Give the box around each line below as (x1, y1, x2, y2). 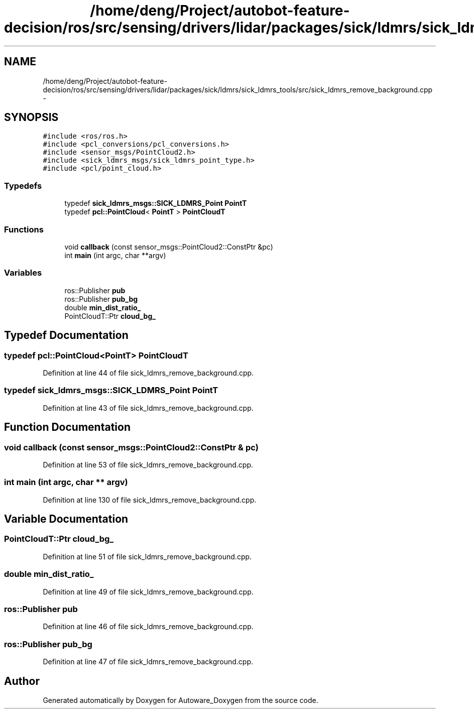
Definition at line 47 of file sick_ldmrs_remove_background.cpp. (43, 657, 254, 666)
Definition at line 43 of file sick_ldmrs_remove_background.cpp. (43, 403, 254, 412)
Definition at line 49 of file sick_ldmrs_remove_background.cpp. (43, 587, 254, 596)
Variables (4, 268, 42, 278)
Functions (4, 224, 44, 234)
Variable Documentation (4, 513, 129, 526)
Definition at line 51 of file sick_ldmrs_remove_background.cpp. (43, 552, 252, 561)
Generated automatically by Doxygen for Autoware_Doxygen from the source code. (43, 695, 318, 704)
